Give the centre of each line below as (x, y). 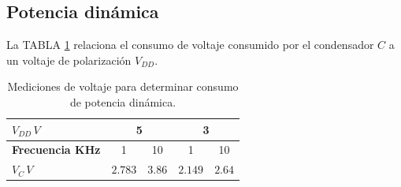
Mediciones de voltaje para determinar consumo (123, 86)
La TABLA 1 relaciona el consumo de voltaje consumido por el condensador (190, 45)
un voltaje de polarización (69, 60)
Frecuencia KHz (56, 150)
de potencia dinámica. (123, 101)
